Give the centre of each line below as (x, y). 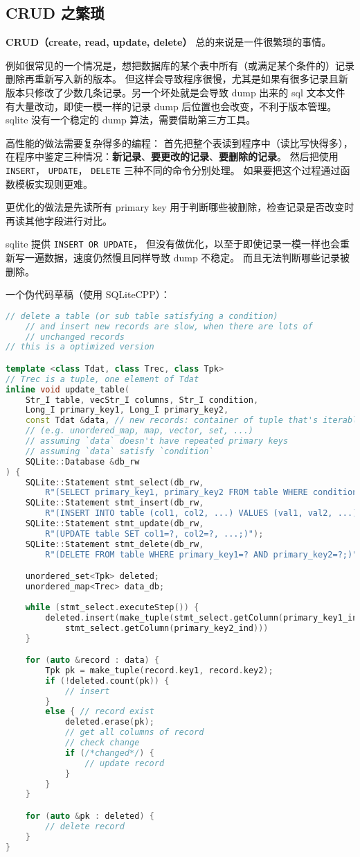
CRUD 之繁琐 (55, 13)
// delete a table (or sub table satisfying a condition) (142, 316)
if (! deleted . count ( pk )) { (107, 681)
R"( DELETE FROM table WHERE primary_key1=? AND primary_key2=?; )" (201, 554)
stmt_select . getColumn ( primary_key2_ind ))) (166, 628)
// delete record (85, 826)
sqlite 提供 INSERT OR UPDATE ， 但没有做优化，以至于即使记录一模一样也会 (173, 244)
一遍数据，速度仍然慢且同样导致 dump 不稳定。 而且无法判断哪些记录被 (187, 258)
